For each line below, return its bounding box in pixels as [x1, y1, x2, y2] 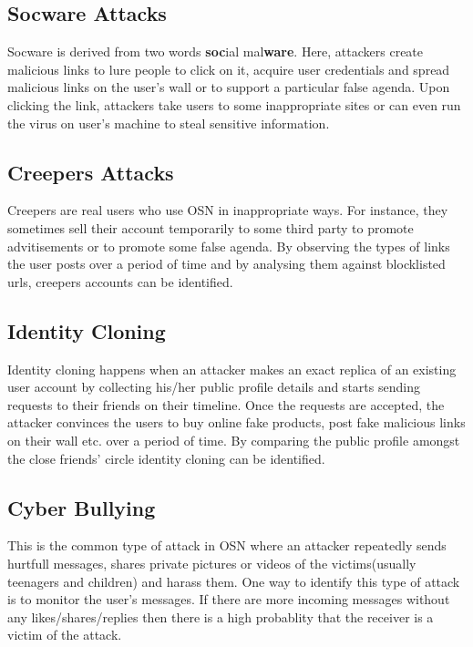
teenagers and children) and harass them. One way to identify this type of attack [7, 571, 460, 591]
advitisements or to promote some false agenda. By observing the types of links [7, 236, 450, 255]
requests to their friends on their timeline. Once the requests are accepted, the [7, 395, 445, 414]
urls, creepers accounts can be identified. [7, 272, 233, 291]
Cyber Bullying [7, 493, 156, 521]
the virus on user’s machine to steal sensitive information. [7, 113, 330, 132]
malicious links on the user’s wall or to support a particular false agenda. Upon [7, 77, 450, 97]
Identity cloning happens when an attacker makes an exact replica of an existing [7, 359, 457, 378]
